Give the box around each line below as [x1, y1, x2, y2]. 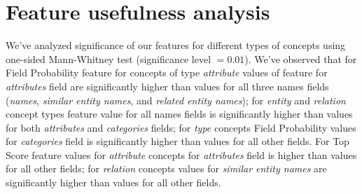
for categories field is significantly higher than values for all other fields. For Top [6, 134, 349, 148]
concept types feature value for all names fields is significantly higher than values [6, 106, 353, 121]
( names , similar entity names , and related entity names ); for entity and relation [6, 92, 346, 107]
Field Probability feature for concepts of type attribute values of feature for [6, 65, 328, 80]
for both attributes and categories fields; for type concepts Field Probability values [6, 120, 356, 134]
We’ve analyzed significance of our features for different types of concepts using [6, 38, 346, 53]
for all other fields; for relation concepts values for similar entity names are [6, 161, 327, 176]
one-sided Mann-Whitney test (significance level [6, 51, 211, 66]
